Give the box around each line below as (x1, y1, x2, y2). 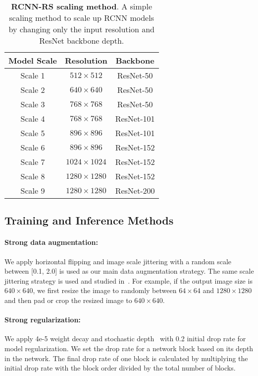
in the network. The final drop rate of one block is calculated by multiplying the (4, 353, 248, 363)
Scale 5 (20, 127, 45, 139)
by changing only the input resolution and (8, 23, 155, 35)
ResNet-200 (115, 185, 155, 196)
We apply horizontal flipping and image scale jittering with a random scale (4, 256, 232, 266)
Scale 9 (20, 185, 45, 196)
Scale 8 (20, 170, 45, 182)
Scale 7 (20, 156, 45, 167)
